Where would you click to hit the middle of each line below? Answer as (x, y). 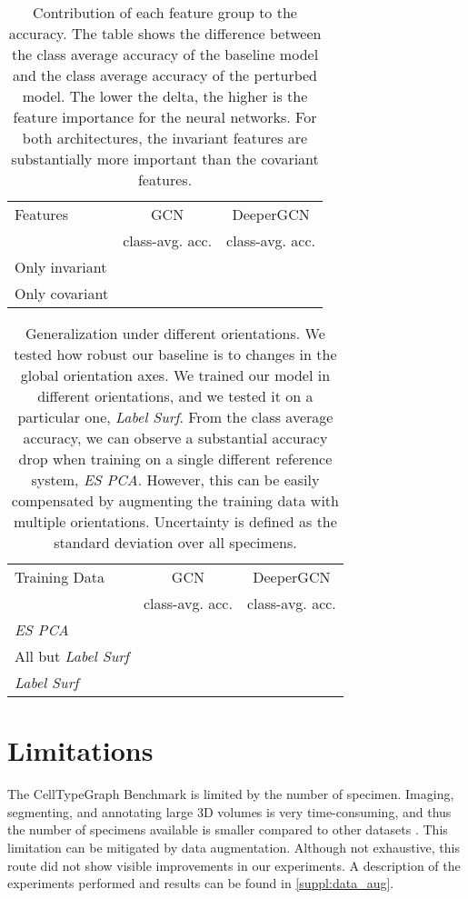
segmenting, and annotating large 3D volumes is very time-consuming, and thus (229, 811)
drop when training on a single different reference (175, 459)
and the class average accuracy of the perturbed (165, 75)
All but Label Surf (72, 656)
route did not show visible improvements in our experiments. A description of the (234, 865)
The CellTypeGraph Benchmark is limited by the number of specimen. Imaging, (231, 794)
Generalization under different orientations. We (175, 333)
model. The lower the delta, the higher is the (165, 96)
